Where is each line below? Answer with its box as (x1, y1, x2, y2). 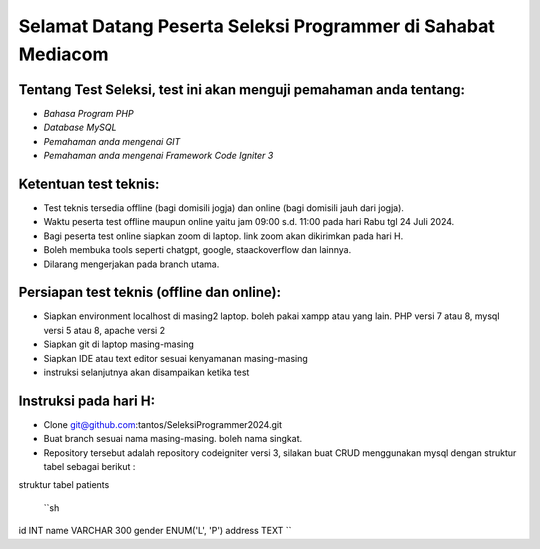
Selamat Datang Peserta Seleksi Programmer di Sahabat (18, 15, 495, 37)
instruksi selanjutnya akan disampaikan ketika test (43, 366, 250, 378)
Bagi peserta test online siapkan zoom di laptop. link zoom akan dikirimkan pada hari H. (43, 230, 404, 242)
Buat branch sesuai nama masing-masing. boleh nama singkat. (43, 433, 303, 445)
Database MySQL (43, 121, 117, 134)
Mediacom (18, 43, 109, 65)
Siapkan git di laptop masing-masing (43, 338, 195, 350)
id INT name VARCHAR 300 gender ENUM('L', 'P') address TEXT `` (18, 525, 292, 537)
